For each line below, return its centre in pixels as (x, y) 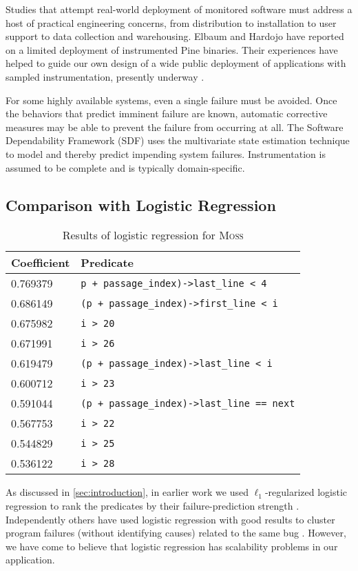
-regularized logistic (306, 492)
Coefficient (41, 263)
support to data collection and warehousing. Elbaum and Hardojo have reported (175, 36)
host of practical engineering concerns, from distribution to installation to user (171, 22)
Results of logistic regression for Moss (153, 235)
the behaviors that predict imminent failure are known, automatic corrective (167, 113)
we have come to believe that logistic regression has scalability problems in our (172, 546)
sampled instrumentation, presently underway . (105, 76)
